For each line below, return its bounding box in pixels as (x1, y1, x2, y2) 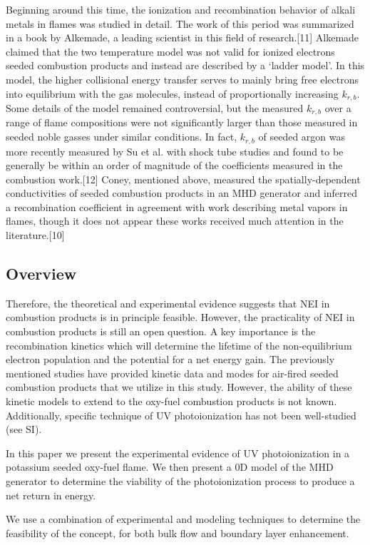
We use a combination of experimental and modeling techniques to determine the (6, 511, 361, 526)
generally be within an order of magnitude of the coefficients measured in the (6, 158, 343, 173)
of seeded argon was (258, 129, 346, 144)
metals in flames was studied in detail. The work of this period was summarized (6, 16, 354, 31)
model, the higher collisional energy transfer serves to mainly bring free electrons (6, 71, 359, 86)
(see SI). (6, 422, 42, 437)
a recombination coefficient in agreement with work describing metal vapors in (6, 199, 348, 214)
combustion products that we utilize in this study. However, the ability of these (6, 380, 352, 394)
